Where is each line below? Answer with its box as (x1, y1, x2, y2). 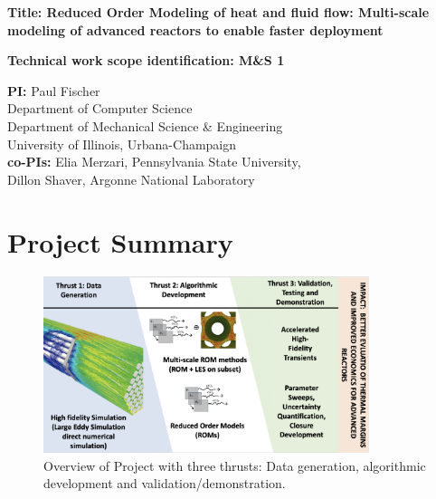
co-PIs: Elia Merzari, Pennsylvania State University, (7, 152, 301, 171)
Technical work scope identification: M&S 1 (7, 51, 285, 70)
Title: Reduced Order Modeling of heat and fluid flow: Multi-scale (7, 3, 430, 21)
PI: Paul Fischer (7, 81, 100, 100)
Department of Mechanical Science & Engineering (7, 116, 283, 135)
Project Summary (7, 223, 233, 260)
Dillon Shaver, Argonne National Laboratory (7, 169, 255, 188)
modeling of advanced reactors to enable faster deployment (7, 20, 384, 39)
